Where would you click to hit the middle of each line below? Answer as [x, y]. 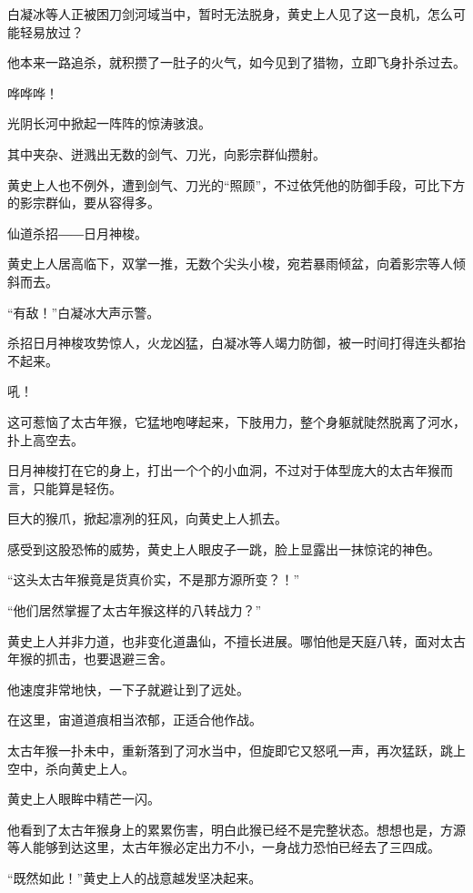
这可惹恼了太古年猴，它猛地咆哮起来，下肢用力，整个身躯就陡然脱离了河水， [236, 421]
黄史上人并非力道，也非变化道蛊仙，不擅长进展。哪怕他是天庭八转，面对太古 [236, 640]
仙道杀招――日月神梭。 [77, 233]
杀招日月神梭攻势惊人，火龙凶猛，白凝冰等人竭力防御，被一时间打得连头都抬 [236, 343]
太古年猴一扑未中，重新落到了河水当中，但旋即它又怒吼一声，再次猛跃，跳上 [236, 751]
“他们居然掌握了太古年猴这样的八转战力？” [135, 610]
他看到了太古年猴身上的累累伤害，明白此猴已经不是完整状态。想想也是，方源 [236, 829]
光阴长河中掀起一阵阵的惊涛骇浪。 [109, 123]
